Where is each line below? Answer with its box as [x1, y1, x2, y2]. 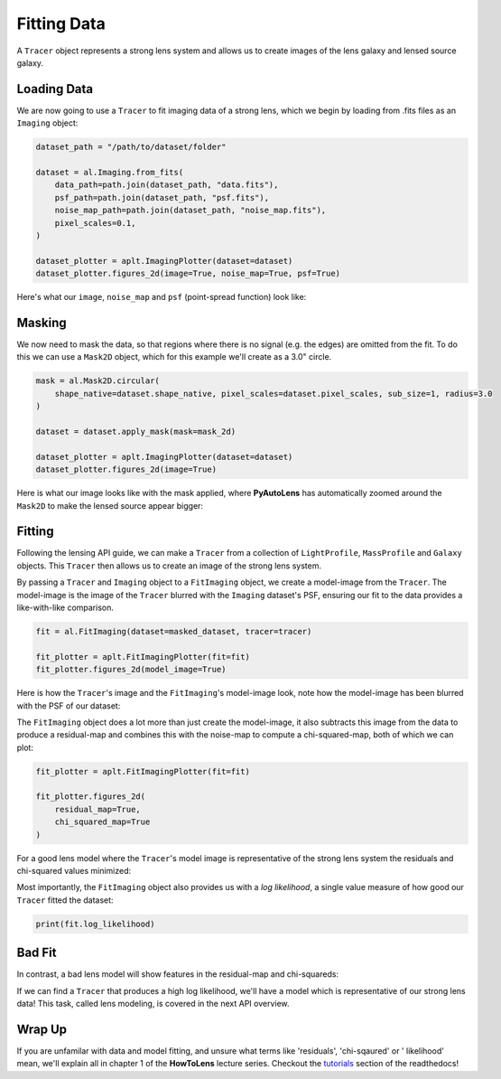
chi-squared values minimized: [16, 865, 132, 876]
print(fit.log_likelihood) [35, 918, 155, 929]
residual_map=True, [54, 804, 142, 814]
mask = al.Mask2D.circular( [35, 376, 160, 386]
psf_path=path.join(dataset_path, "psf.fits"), [54, 192, 270, 202]
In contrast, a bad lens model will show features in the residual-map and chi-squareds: [16, 969, 339, 980]
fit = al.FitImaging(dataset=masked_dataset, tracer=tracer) [35, 626, 312, 636]
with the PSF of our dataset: [16, 700, 121, 711]
